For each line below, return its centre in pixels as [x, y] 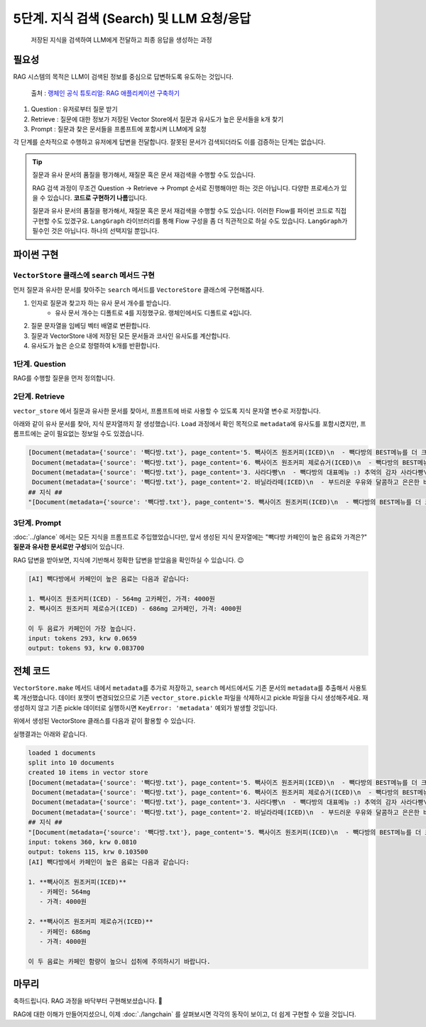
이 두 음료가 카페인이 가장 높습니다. [82, 628]
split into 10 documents [71, 762]
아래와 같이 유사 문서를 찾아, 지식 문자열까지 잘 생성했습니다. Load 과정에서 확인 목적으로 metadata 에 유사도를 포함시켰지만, [186, 423]
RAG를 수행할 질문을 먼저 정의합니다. [64, 378]
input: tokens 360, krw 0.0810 [83, 842]
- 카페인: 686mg [65, 931]
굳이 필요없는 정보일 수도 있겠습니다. [94, 434]
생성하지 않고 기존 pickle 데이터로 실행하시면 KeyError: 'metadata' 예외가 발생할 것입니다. [146, 707]
